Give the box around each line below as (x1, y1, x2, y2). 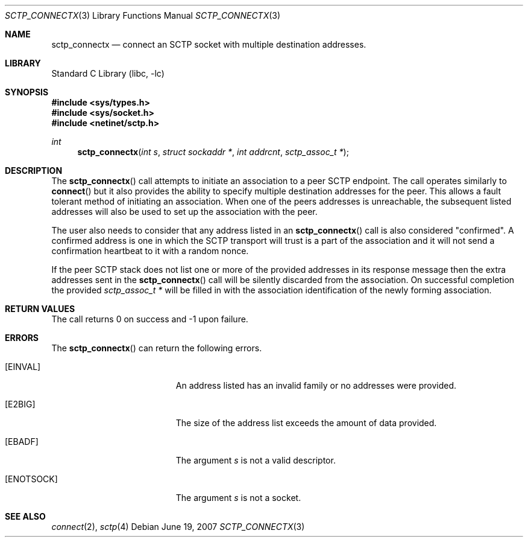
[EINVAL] (5, 362, 41, 372)
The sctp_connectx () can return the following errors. (51, 343, 262, 353)
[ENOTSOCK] (5, 474, 58, 484)
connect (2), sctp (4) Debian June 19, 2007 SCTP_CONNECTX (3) (51, 521, 305, 532)
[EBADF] (5, 436, 39, 447)
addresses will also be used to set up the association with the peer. (51, 206, 318, 217)
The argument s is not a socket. (175, 493, 301, 503)
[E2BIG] (5, 399, 36, 409)
